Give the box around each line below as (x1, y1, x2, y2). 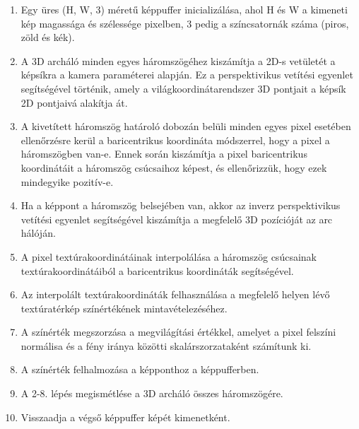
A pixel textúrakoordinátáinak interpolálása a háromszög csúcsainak (20, 249, 317, 264)
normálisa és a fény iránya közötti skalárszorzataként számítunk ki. (20, 338, 312, 353)
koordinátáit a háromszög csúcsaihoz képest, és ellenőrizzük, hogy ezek (20, 160, 327, 175)
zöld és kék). (20, 30, 75, 45)
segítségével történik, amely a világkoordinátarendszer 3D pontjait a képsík (20, 81, 346, 95)
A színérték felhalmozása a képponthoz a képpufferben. (20, 362, 259, 377)
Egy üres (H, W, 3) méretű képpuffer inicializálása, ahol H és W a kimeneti (20, 2, 348, 16)
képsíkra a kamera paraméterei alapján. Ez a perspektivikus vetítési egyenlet (20, 67, 353, 82)
